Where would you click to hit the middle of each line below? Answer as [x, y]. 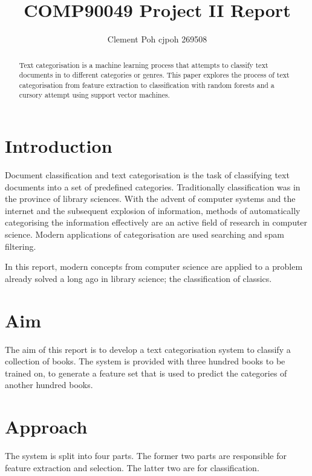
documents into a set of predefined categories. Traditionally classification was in [153, 186]
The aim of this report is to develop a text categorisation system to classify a [148, 349]
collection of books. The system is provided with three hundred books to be [145, 361]
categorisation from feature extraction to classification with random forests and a [147, 85]
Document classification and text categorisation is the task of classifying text [147, 175]
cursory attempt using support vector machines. [94, 95]
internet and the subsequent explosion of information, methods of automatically [153, 210]
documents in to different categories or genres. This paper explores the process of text [154, 75]
